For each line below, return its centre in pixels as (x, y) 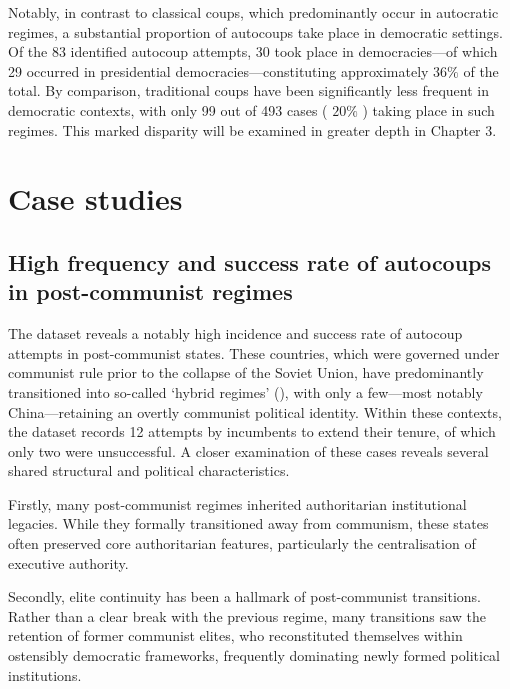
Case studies (95, 198)
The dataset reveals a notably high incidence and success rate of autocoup (235, 333)
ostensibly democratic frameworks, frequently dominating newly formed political (254, 655)
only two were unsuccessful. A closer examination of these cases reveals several (248, 450)
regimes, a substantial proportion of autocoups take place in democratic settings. (255, 31)
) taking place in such (428, 109)
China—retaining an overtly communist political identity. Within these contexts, (255, 411)
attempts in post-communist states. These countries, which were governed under (254, 352)
